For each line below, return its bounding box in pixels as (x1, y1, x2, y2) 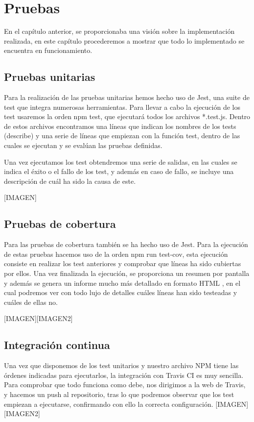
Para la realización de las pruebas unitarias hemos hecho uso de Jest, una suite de (4, 92, 250, 102)
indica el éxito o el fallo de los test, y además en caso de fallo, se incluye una (4, 166, 234, 176)
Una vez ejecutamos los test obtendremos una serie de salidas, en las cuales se (4, 156, 237, 167)
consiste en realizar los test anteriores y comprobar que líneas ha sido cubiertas (4, 258, 241, 269)
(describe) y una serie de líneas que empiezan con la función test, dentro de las (4, 130, 240, 141)
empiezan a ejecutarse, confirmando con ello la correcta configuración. (4, 398, 213, 409)
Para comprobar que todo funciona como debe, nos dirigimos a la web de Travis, (4, 379, 246, 390)
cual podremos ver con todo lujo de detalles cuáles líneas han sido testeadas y (4, 287, 237, 298)
